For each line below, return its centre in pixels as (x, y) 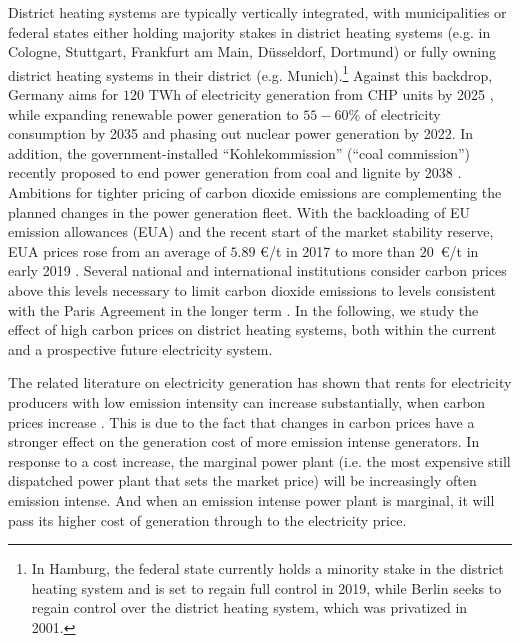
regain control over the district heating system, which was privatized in (249, 607)
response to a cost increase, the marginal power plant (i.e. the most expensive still (259, 460)
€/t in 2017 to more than (338, 250)
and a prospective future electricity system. (140, 348)
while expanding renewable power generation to (153, 113)
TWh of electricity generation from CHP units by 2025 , (321, 94)
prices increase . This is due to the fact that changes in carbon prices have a (241, 421)
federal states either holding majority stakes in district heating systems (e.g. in (249, 31)
